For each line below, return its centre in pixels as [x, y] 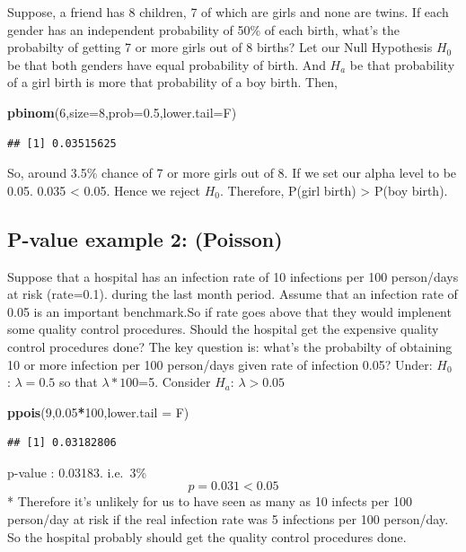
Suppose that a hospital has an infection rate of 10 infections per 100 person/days [233, 276]
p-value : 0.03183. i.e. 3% [77, 472]
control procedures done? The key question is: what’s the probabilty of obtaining [230, 346]
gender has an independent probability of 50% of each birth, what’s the [204, 29]
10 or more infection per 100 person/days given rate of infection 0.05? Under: [220, 364]
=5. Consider [175, 382]
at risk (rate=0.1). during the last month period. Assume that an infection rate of [233, 294]
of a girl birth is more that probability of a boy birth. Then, [172, 82]
